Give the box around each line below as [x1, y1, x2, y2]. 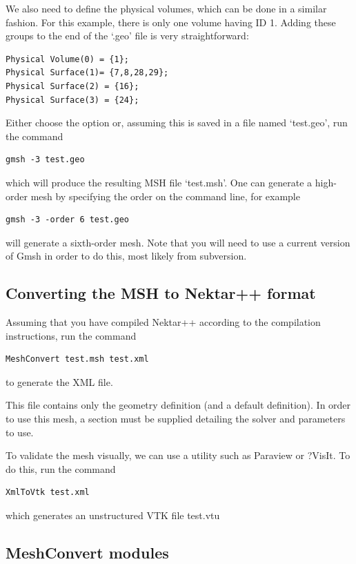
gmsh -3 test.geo [6, 155, 85, 165]
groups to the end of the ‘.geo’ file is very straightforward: [6, 28, 249, 43]
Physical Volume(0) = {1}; [6, 54, 129, 64]
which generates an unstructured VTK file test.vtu [6, 508, 220, 523]
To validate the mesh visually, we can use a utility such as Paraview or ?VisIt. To [6, 448, 350, 463]
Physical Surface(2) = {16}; [6, 81, 139, 91]
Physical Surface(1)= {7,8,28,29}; [6, 68, 169, 78]
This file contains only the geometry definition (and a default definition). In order [6, 398, 351, 412]
